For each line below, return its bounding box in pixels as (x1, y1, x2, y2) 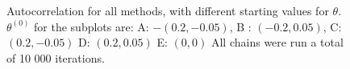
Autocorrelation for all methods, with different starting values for (6, 2, 329, 18)
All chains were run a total (210, 34, 344, 51)
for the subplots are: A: (34, 18, 149, 34)
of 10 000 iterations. (6, 49, 105, 66)
